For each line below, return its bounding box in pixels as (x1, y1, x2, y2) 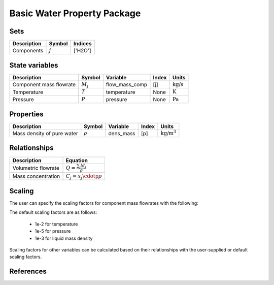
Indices (74, 40, 92, 47)
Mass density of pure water (12, 130, 78, 137)
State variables (9, 61, 58, 70)
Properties (9, 110, 44, 118)
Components (12, 47, 44, 54)
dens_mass (108, 130, 135, 137)
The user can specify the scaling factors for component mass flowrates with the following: (9, 200, 199, 206)
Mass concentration (12, 173, 60, 180)
